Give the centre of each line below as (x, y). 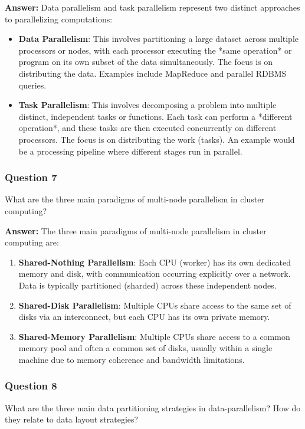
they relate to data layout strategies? (72, 419)
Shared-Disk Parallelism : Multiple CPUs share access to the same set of (155, 305)
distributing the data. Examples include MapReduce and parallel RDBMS (152, 73)
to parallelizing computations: (59, 19)
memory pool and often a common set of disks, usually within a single (145, 348)
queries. (32, 85)
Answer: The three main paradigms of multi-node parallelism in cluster (136, 230)
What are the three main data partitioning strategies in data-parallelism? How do (153, 407)
